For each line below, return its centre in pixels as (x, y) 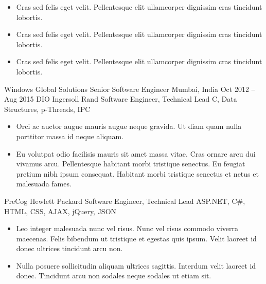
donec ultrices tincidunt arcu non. (69, 248)
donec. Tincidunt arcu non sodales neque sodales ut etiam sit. (114, 276)
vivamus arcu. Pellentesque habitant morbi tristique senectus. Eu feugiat (131, 164)
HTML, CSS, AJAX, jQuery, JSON (60, 211)
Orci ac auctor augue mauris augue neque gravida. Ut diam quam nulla (129, 126)
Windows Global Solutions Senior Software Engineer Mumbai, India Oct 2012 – (130, 89)
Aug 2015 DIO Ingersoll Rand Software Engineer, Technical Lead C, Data (121, 99)
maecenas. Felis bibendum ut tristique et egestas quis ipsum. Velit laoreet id (136, 238)
